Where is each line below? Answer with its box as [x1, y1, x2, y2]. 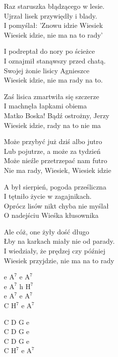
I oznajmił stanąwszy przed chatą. [4, 55, 106, 65]
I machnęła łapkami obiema [4, 101, 87, 111]
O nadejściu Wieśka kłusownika [4, 210, 98, 220]
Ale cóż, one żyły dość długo [4, 226, 89, 236]
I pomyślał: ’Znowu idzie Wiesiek [4, 20, 103, 30]
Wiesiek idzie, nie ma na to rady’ [4, 29, 103, 40]
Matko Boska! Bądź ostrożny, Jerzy [4, 110, 110, 120]
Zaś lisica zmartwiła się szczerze [4, 91, 99, 101]
